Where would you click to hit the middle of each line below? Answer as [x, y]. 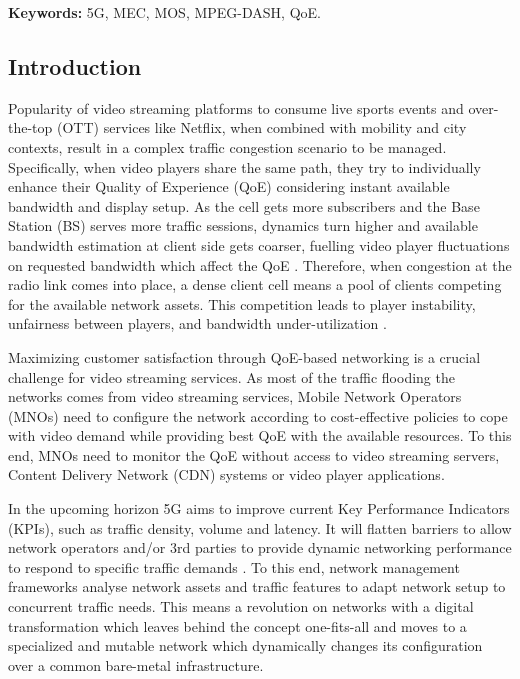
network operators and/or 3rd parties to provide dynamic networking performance [260, 547]
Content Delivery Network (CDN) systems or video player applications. [226, 474]
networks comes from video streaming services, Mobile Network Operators [235, 396]
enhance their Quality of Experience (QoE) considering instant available [229, 186]
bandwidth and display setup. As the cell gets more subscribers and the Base [244, 205]
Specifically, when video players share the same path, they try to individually [244, 166]
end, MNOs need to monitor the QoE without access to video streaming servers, [254, 454]
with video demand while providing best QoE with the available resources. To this [260, 435]
